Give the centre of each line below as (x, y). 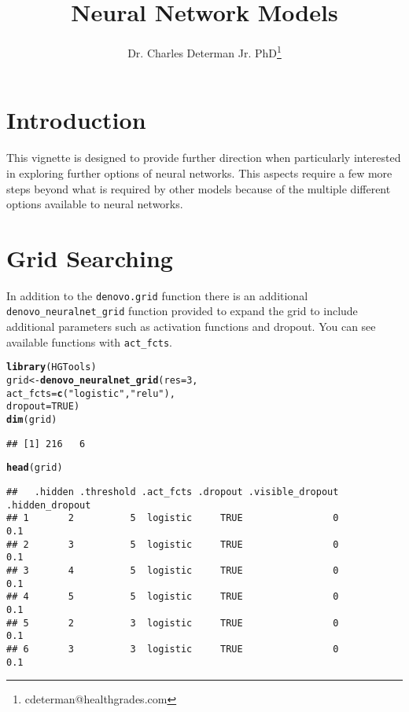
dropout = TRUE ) (43, 407)
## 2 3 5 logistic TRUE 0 (173, 544)
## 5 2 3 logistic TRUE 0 (173, 623)
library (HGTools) (52, 367)
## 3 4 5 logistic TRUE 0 (173, 570)
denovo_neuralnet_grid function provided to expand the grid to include (182, 311)
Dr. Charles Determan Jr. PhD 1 (204, 51)
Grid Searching (90, 257)
